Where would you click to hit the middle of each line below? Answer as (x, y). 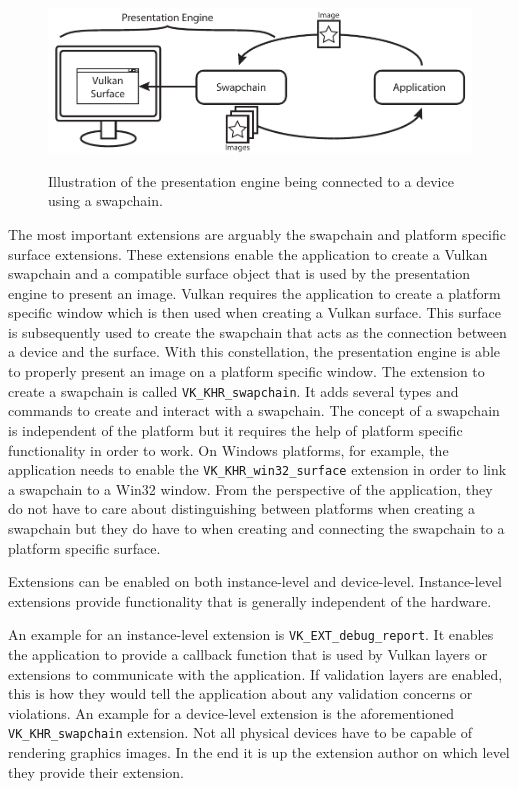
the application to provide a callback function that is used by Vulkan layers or (248, 653)
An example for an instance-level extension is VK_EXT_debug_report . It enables (251, 634)
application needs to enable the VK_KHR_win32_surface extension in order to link (257, 469)
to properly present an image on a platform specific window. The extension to (246, 371)
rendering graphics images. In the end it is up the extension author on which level (259, 752)
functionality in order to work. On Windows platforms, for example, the (228, 449)
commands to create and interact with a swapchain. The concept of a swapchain (254, 410)
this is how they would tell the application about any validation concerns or (240, 693)
